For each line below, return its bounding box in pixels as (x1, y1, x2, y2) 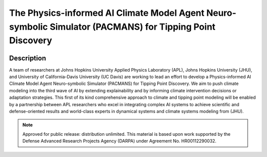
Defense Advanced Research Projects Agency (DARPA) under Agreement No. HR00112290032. (22, 138, 217, 144)
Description (9, 54, 46, 62)
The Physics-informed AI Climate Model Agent (9, 7, 205, 18)
